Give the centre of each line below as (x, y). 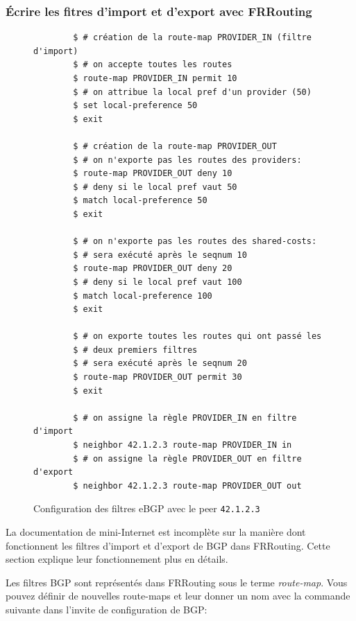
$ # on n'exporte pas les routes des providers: (187, 160)
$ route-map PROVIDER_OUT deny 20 (153, 269)
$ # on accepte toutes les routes (153, 65)
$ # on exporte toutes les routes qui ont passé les (197, 336)
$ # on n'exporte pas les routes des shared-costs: (195, 242)
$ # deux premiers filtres (135, 350)
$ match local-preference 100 (143, 296)
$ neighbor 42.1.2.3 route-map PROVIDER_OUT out (187, 486)
